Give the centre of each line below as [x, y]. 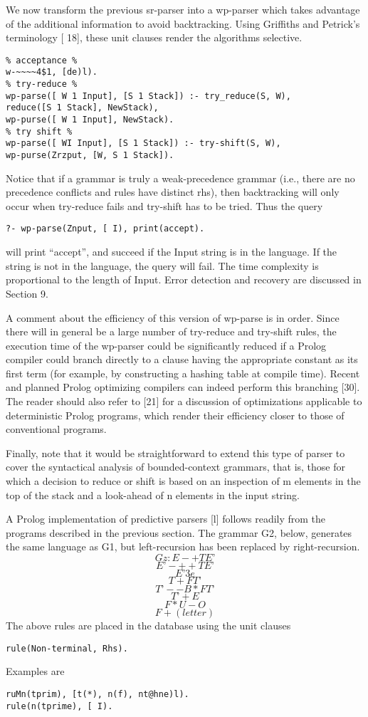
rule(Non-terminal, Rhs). [67, 648]
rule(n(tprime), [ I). [59, 706]
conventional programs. [56, 429]
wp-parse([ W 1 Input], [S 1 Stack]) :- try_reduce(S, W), [148, 96]
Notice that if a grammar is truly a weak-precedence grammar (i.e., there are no [180, 178]
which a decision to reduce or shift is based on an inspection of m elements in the [183, 481]
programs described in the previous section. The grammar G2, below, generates [179, 532]
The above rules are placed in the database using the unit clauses [148, 625]
